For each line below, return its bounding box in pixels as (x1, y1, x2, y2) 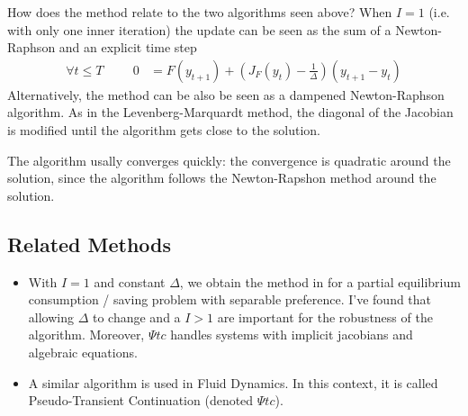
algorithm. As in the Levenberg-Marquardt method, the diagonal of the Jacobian (7, 103, 454, 122)
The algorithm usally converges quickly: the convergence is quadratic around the (7, 150, 451, 169)
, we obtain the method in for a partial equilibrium (179, 272, 461, 291)
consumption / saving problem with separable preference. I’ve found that (28, 290, 432, 309)
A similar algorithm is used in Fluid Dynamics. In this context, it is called (28, 373, 438, 392)
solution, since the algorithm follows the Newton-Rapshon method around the (7, 168, 436, 187)
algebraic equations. (28, 342, 138, 361)
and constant (94, 272, 166, 291)
